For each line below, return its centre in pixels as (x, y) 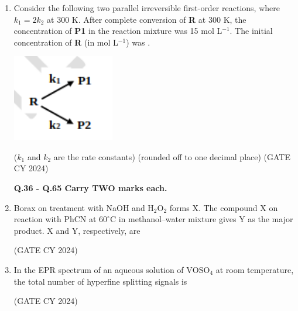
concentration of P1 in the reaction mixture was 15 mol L (118, 31)
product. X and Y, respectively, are (77, 230)
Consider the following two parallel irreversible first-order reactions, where (147, 8)
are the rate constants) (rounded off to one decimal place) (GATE (172, 156)
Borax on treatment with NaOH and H (84, 207)
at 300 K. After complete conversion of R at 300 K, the (147, 19)
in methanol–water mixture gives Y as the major (206, 219)
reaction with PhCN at (55, 219)
